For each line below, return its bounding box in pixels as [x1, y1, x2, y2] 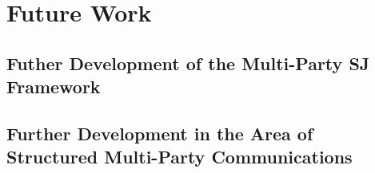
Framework [6, 74, 101, 99]
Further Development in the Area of [6, 120, 313, 145]
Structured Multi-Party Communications [6, 144, 353, 169]
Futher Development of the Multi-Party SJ [6, 50, 370, 75]
